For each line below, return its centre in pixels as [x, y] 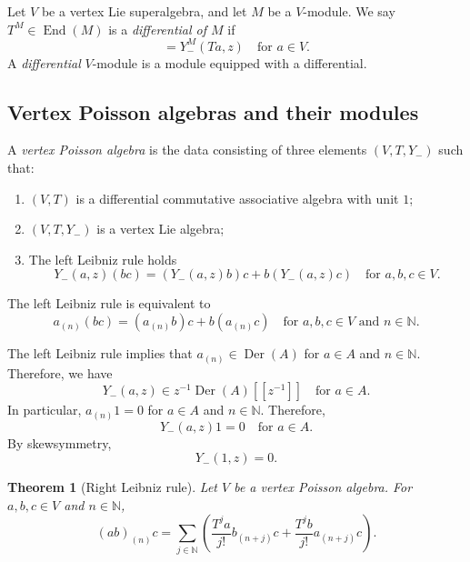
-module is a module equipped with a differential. [230, 62]
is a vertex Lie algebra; [160, 229]
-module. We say [349, 11]
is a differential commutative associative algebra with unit [237, 198]
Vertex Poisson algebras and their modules [213, 111]
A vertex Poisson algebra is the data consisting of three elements [187, 150]
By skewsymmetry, [60, 442]
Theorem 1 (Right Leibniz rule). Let [112, 487]
